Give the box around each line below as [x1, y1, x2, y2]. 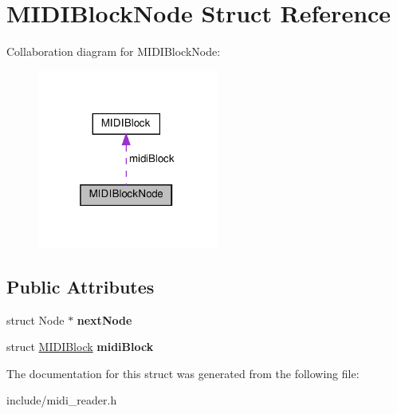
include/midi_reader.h [6, 392, 117, 408]
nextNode [77, 311, 132, 328]
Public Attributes [6, 274, 155, 298]
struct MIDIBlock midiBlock [6, 338, 154, 355]
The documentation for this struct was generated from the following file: [6, 365, 360, 381]
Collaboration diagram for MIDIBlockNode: [6, 43, 221, 60]
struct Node [6, 311, 65, 328]
